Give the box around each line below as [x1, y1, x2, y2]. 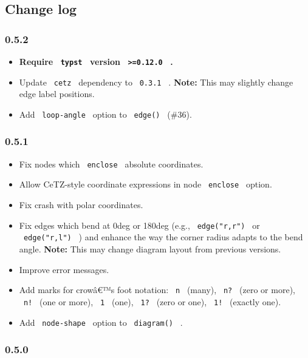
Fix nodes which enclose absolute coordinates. [19, 157, 204, 170]
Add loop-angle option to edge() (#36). [19, 107, 192, 120]
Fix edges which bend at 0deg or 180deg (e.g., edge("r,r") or [19, 218, 260, 231]
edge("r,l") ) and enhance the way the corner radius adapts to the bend [23, 231, 303, 243]
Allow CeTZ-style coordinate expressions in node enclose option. [19, 178, 272, 191]
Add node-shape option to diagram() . [19, 316, 183, 328]
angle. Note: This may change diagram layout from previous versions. [19, 243, 281, 255]
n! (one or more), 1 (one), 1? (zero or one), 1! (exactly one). [23, 295, 281, 308]
